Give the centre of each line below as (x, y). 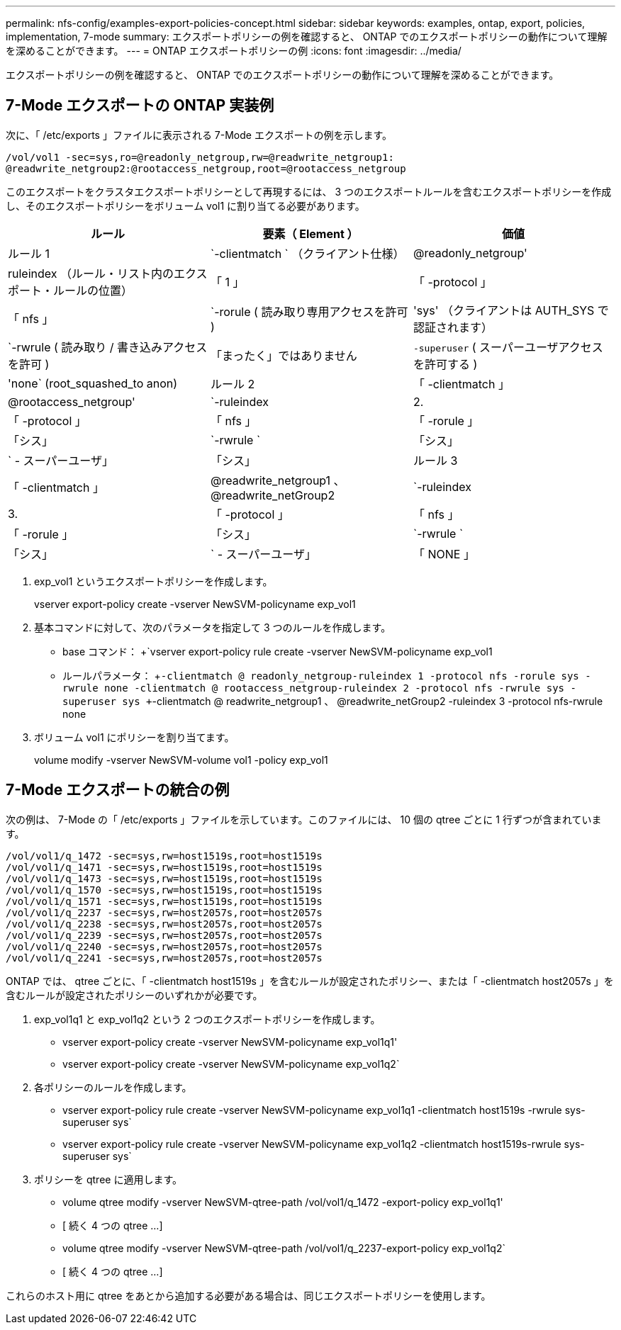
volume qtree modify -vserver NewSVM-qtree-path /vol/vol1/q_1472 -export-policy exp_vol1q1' (283, 1202)
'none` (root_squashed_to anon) (93, 383)
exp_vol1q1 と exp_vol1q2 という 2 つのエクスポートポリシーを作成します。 (207, 1019)
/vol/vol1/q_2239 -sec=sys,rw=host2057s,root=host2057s (164, 935)
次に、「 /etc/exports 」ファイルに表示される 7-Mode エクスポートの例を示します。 (199, 135)
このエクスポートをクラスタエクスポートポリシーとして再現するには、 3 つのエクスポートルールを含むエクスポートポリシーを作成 (309, 191)
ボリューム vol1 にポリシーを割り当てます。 (134, 737)
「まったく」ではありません (284, 355)
